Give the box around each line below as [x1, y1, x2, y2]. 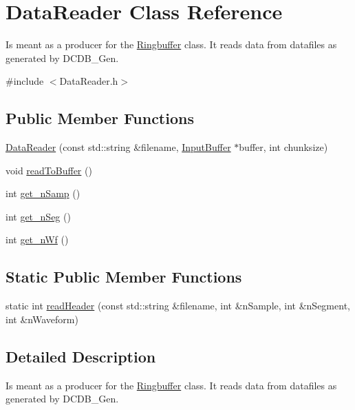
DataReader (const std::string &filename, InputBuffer [6, 140, 231, 154]
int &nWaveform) [6, 311, 78, 326]
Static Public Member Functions [6, 266, 242, 287]
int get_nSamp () [6, 186, 80, 201]
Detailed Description [6, 345, 156, 367]
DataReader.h [59, 74, 118, 88]
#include [6, 74, 44, 88]
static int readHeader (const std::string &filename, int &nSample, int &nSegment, [6, 298, 350, 313]
